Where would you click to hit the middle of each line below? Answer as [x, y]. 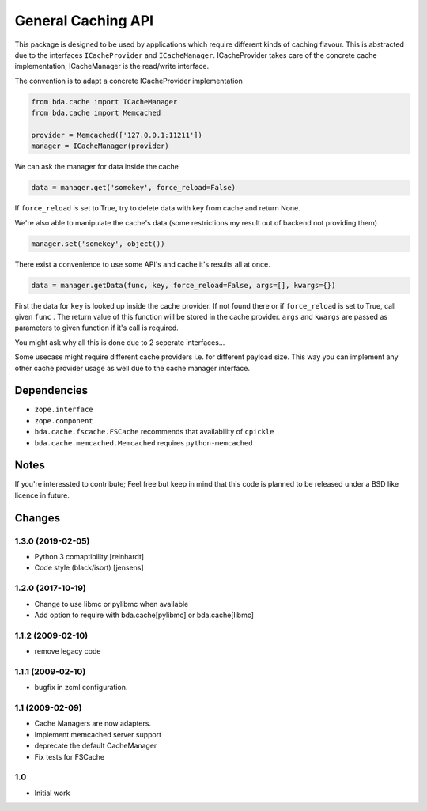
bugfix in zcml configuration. [81, 688]
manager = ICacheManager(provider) [100, 146]
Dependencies [51, 390]
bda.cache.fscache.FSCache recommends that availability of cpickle [154, 432]
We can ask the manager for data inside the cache [97, 167]
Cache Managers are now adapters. [93, 723]
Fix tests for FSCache [70, 756]
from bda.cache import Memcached [96, 113]
